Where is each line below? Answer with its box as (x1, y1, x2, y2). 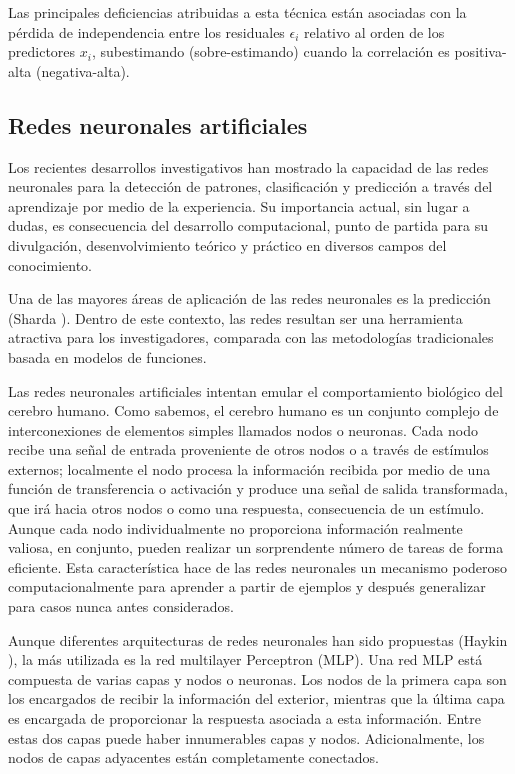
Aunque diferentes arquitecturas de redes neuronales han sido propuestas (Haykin (8, 629, 508, 650)
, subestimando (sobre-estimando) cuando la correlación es (91, 41, 450, 62)
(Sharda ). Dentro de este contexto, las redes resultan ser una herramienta (8, 307, 463, 328)
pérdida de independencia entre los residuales (8, 21, 285, 42)
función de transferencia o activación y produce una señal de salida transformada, (8, 478, 508, 499)
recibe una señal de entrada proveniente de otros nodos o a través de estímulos (8, 439, 489, 460)
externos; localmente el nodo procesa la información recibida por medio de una (8, 458, 491, 479)
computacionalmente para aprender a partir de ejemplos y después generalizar (8, 576, 486, 597)
